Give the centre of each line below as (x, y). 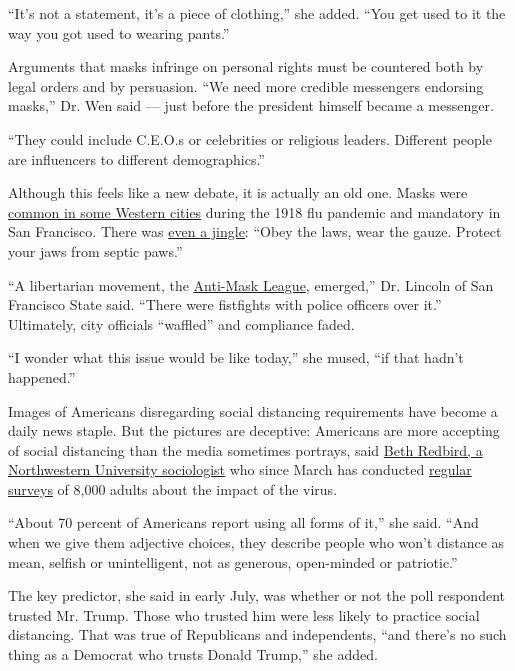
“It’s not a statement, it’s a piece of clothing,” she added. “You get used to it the (257, 13)
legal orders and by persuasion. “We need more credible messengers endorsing (246, 85)
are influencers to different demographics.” (136, 158)
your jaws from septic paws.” (95, 250)
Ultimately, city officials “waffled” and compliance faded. (181, 323)
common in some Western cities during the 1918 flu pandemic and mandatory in (254, 211)
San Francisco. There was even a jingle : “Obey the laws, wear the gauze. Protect (255, 231)
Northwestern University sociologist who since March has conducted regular (240, 469)
